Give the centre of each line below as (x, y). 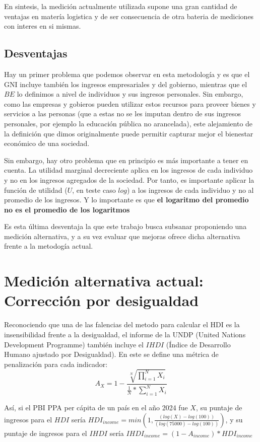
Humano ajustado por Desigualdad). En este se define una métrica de (111, 354)
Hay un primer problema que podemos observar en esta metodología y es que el (127, 74)
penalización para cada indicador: (56, 364)
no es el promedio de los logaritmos (67, 209)
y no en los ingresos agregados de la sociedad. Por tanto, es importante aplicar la (129, 179)
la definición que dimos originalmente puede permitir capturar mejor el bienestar (129, 133)
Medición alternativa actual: (104, 281)
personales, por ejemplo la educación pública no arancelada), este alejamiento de (128, 123)
